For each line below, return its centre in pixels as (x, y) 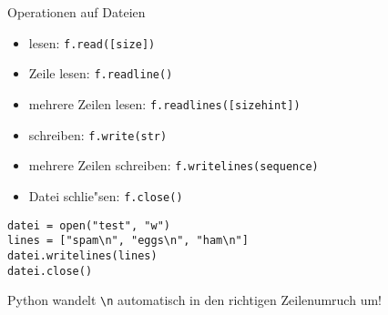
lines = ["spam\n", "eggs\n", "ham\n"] (128, 241)
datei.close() (50, 271)
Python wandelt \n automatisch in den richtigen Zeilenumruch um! (194, 300)
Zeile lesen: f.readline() (101, 73)
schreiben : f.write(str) (98, 134)
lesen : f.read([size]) (92, 42)
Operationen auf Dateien (77, 12)
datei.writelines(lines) (82, 255)
